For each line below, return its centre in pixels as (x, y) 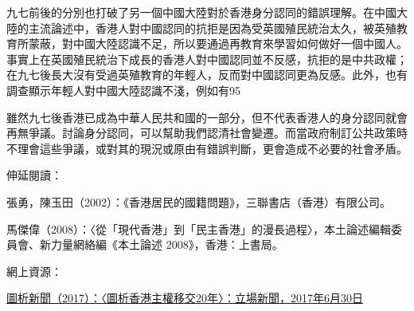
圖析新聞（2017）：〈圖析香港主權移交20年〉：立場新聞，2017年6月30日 (185, 298)
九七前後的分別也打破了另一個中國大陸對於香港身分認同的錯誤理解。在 (190, 12)
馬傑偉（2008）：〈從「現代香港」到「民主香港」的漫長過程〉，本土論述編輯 (199, 228)
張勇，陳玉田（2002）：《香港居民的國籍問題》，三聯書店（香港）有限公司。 (199, 201)
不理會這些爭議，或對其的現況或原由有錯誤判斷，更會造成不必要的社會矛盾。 (207, 148)
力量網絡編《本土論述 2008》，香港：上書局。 (167, 244)
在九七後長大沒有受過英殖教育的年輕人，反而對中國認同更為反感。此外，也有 (207, 75)
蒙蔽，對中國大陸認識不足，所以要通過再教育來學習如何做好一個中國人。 (218, 43)
